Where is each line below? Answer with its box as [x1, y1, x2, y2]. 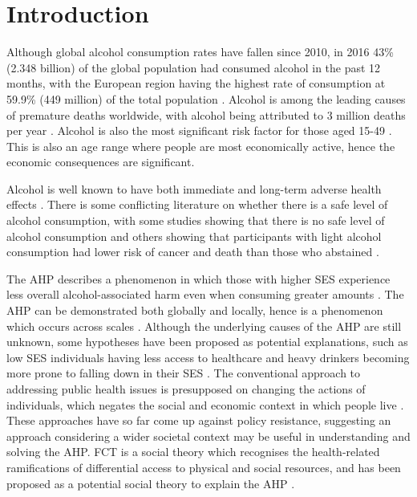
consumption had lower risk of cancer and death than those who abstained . [6, 243, 379, 260]
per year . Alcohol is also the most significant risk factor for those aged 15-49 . [6, 122, 392, 139]
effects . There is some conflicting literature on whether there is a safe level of [6, 196, 388, 213]
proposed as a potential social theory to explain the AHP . [6, 475, 295, 491]
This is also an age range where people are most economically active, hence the [6, 137, 395, 154]
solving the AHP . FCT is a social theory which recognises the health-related [6, 443, 380, 460]
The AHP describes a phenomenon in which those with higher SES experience [6, 270, 391, 287]
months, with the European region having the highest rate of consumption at [6, 75, 386, 92]
